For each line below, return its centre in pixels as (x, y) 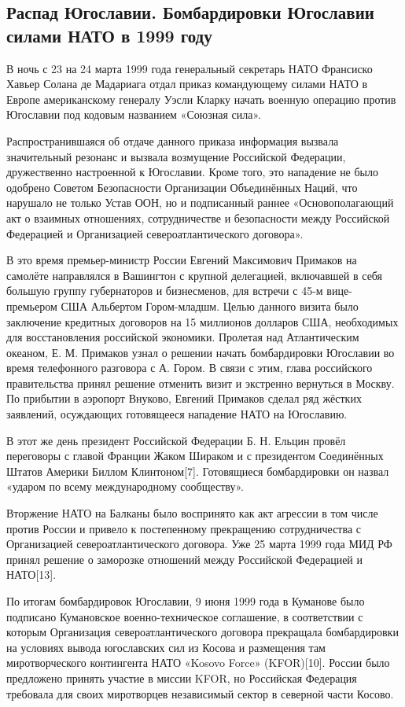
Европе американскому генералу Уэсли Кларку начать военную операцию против (201, 99)
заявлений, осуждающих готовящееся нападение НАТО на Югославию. (177, 414)
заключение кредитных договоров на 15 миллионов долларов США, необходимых (202, 321)
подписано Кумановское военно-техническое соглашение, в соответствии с (185, 616)
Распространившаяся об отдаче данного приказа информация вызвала (173, 140)
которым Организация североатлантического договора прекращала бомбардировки (202, 632)
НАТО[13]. (31, 574)
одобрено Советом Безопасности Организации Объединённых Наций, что (182, 187)
